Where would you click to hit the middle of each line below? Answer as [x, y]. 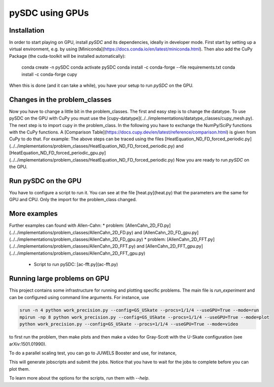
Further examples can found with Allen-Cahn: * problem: [67, 225]
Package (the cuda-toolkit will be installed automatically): [67, 56]
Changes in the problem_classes [60, 100]
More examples [33, 214]
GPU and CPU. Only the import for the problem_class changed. [73, 200]
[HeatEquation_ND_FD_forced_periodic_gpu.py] [58, 153]
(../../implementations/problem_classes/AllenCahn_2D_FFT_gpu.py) [77, 253]
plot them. [20, 369]
